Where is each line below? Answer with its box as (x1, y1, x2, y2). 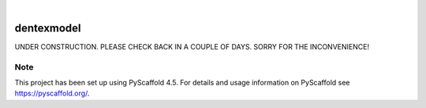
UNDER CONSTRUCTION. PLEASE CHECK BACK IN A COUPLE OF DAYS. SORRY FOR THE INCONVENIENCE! (14, 41, 370, 51)
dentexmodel (14, 21, 82, 34)
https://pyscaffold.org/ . (14, 88, 90, 98)
